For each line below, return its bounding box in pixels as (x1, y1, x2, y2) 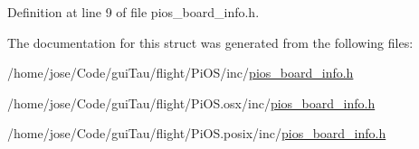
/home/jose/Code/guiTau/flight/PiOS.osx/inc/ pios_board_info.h (7, 93, 376, 112)
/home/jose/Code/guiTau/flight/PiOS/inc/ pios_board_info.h (7, 63, 354, 82)
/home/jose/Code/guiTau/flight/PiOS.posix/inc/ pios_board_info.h (7, 124, 386, 143)
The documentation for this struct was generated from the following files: (7, 33, 414, 51)
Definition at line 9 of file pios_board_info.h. (7, 3, 260, 21)
